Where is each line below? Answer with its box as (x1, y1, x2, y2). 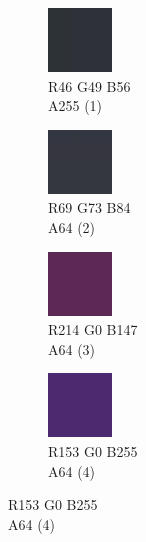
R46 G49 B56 (48, 75, 131, 96)
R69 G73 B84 (48, 197, 131, 218)
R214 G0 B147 (48, 319, 138, 340)
